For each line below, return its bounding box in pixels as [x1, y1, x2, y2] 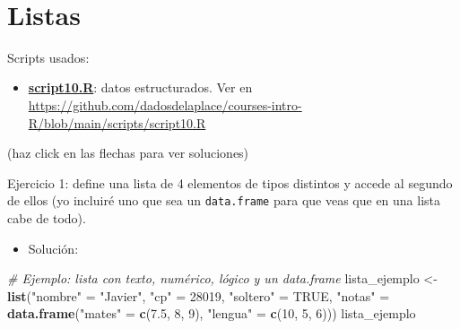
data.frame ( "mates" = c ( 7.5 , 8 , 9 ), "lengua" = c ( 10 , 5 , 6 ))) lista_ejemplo [7, 304, 416, 323]
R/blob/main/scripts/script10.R [28, 113, 206, 132]
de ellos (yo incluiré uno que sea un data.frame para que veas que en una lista [7, 191, 441, 210]
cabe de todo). [7, 208, 86, 227]
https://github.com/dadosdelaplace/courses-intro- [28, 95, 302, 114]
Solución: [28, 238, 79, 257]
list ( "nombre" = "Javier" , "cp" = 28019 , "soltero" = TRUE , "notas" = [7, 286, 390, 305]
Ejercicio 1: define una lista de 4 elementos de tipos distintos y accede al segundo [7, 173, 453, 192]
